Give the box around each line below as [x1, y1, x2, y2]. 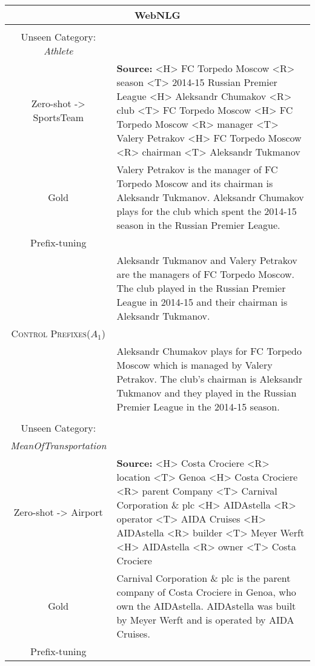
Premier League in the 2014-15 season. [116, 400, 280, 414]
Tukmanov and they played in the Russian [116, 386, 297, 400]
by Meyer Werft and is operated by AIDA [116, 613, 294, 627]
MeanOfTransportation [10, 438, 107, 452]
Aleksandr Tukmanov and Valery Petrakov [116, 253, 297, 267]
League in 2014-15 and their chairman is [116, 295, 288, 309]
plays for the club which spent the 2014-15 [116, 204, 297, 218]
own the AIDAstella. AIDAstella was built [116, 599, 296, 613]
